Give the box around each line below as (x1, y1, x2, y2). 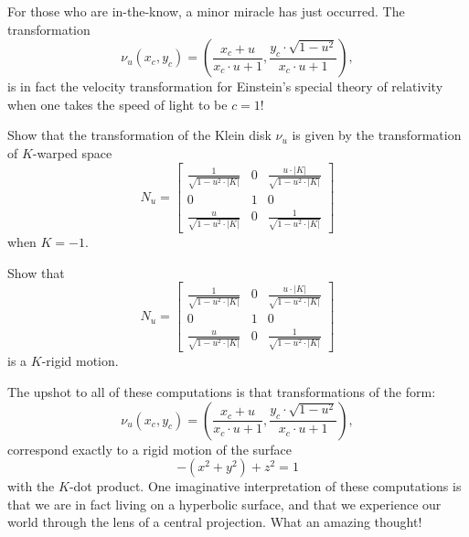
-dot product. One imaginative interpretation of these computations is (69, 477, 462, 496)
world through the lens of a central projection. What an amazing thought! (7, 512, 422, 532)
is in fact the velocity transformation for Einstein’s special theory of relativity (7, 77, 443, 96)
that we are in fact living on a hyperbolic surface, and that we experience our (7, 494, 442, 513)
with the (7, 477, 55, 496)
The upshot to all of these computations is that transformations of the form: (7, 382, 436, 402)
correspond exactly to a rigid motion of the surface (7, 439, 293, 458)
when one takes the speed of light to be (7, 94, 228, 113)
